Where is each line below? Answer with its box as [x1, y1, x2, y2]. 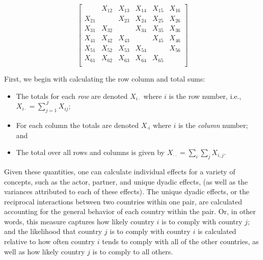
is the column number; [178, 119, 248, 130]
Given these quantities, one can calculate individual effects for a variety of [4, 166, 235, 176]
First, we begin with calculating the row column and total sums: [4, 73, 205, 84]
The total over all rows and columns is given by [16, 147, 165, 158]
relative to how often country [4, 236, 95, 247]
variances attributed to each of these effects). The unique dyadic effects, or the [4, 186, 250, 197]
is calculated [197, 226, 236, 237]
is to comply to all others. [92, 246, 173, 256]
